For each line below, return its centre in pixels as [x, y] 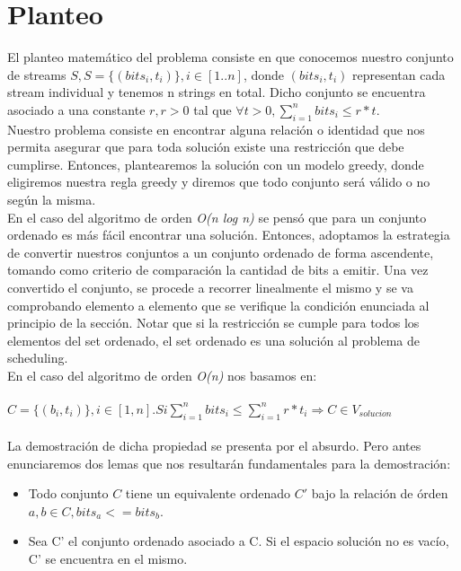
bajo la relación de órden [380, 493]
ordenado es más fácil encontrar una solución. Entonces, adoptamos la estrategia [229, 235]
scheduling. [38, 358]
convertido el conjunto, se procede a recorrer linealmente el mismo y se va [210, 288]
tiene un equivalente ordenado [208, 493]
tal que [213, 109]
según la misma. [52, 200]
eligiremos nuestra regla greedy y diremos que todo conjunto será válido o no [219, 182]
